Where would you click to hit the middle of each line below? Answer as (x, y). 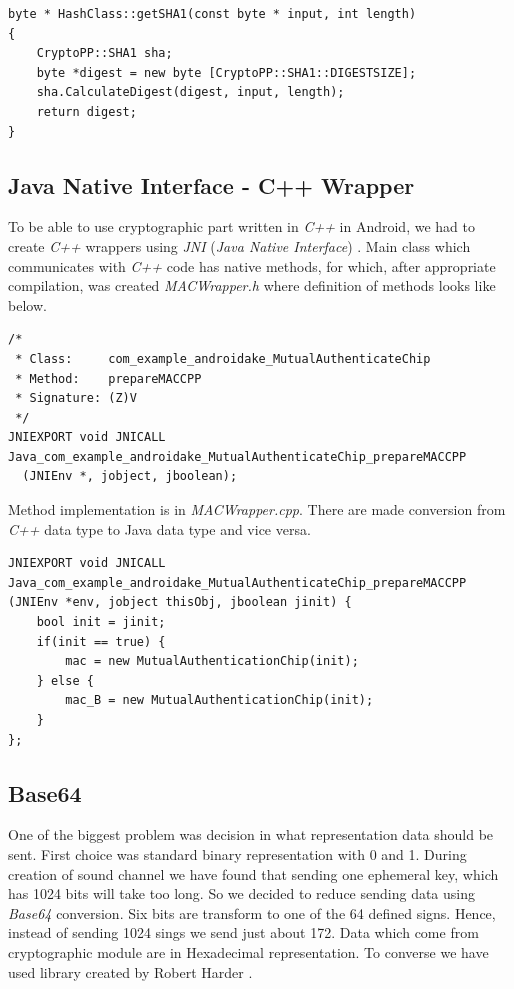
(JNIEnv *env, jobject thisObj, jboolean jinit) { (180, 602)
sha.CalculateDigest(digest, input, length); (190, 92)
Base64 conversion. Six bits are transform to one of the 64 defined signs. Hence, (252, 912)
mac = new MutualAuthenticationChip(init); (212, 661)
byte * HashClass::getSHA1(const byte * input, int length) (212, 14)
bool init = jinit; (101, 622)
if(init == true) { (101, 641)
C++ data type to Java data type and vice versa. (159, 528)
